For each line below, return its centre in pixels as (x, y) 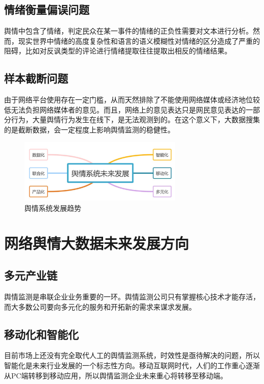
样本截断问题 (36, 78)
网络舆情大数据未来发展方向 (97, 243)
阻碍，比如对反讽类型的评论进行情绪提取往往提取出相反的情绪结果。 (118, 51)
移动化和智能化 (41, 334)
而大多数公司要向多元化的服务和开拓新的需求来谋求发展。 (100, 306)
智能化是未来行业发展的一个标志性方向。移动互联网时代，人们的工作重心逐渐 (132, 365)
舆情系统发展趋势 (53, 208)
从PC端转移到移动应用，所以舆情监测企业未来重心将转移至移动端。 (116, 375)
